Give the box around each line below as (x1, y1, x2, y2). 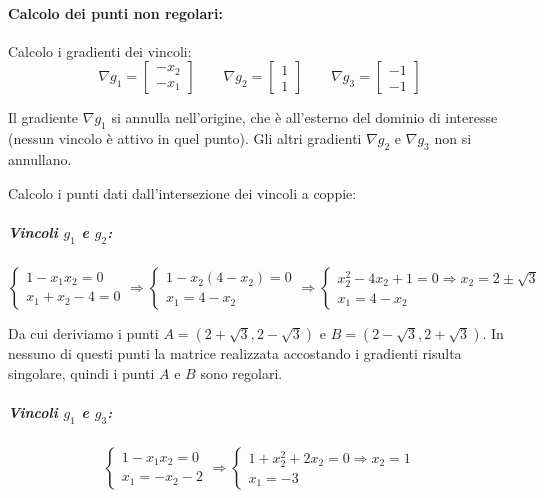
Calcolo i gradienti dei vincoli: (8, 40, 192, 61)
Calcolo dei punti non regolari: (8, 2, 223, 23)
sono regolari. (200, 362, 283, 383)
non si (434, 128, 472, 149)
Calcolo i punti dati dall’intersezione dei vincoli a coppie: (8, 182, 357, 203)
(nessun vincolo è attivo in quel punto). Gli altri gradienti (8, 128, 362, 149)
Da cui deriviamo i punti (8, 322, 159, 343)
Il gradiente (8, 107, 79, 128)
